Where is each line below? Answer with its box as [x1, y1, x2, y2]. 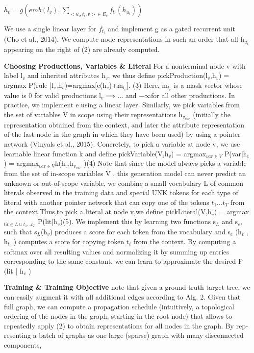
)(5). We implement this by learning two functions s [60, 216, 216, 227]
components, [4, 339, 42, 350]
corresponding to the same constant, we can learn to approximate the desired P [4, 256, 243, 266]
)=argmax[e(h [64, 79, 107, 90]
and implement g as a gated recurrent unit [107, 24, 235, 33]
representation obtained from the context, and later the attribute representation [4, 119, 245, 129]
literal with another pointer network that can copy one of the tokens [4, 197, 209, 207]
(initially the [193, 109, 230, 120]
